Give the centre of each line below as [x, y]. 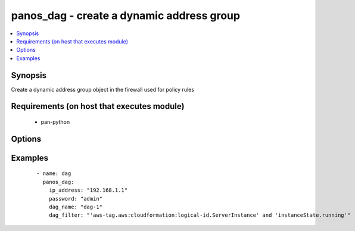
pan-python [55, 122]
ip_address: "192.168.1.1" [88, 190]
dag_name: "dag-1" [76, 207]
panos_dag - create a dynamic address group [126, 15]
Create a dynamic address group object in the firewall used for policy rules [103, 89]
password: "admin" [76, 199]
